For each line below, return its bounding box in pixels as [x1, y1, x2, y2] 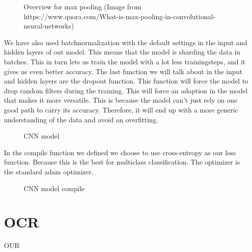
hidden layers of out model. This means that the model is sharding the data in [4, 47, 241, 57]
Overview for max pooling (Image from [24, 1, 141, 11]
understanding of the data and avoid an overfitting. [4, 114, 159, 124]
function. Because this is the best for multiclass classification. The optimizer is [4, 157, 240, 167]
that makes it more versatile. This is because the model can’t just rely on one [4, 95, 237, 105]
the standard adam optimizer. [4, 166, 94, 176]
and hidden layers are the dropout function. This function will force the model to [4, 76, 249, 86]
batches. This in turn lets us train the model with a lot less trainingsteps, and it [4, 56, 246, 66]
